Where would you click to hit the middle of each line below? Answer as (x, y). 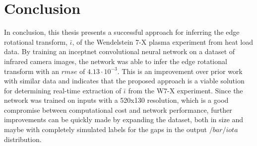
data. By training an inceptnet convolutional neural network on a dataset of (120, 51)
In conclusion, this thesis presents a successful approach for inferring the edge (122, 32)
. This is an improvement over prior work (180, 71)
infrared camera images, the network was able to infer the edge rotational (116, 61)
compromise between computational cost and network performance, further (118, 109)
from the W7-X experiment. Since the (186, 90)
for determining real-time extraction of (63, 90)
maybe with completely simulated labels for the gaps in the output (105, 129)
